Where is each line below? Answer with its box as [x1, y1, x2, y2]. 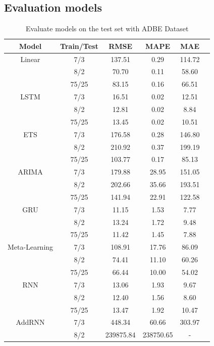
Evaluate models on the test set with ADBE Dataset [25, 23, 189, 34]
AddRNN [16, 317, 45, 327]
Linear [20, 53, 40, 64]
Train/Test [60, 40, 98, 51]
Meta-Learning [8, 242, 54, 252]
